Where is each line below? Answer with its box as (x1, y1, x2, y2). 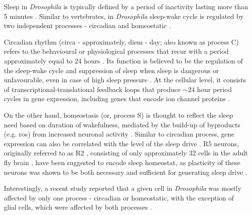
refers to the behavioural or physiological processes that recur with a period (4, 46, 229, 56)
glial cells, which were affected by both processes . (4, 202, 152, 212)
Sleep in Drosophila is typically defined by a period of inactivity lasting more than (4, 1, 248, 11)
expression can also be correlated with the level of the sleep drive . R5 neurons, (4, 138, 239, 148)
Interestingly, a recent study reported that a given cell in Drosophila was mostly (4, 183, 241, 193)
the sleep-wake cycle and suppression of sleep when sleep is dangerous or (4, 65, 219, 75)
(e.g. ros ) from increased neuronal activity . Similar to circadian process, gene (4, 129, 235, 139)
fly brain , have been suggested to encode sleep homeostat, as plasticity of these (4, 157, 240, 167)
